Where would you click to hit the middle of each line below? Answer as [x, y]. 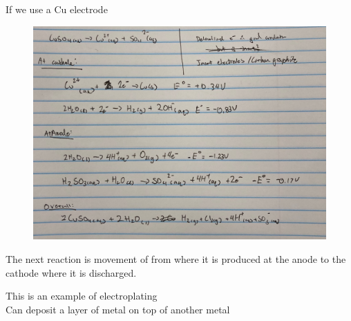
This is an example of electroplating [82, 296]
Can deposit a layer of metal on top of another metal [118, 309]
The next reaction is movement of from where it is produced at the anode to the [176, 259]
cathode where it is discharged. [71, 272]
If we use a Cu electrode [57, 9]
